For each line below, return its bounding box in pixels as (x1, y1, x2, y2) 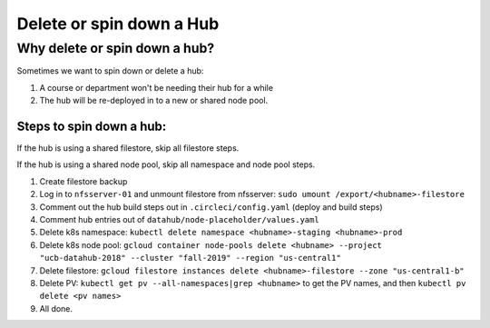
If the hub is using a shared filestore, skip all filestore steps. (16, 143, 240, 154)
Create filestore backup (39, 175, 128, 186)
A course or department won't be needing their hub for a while (39, 82, 274, 93)
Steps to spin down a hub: (16, 118, 167, 134)
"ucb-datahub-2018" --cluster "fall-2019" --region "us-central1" (39, 253, 342, 263)
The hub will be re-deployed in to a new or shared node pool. (39, 95, 269, 106)
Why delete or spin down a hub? (16, 40, 215, 56)
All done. (39, 303, 73, 313)
